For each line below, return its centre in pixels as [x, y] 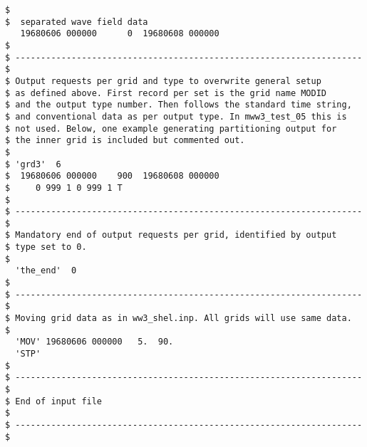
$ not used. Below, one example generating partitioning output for [171, 128]
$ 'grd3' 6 [33, 164]
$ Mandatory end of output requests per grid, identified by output [171, 235]
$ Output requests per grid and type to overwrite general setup [163, 81]
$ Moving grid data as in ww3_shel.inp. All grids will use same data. [179, 319]
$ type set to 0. [46, 247]
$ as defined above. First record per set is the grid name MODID [166, 93]
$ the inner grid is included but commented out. [125, 141]
